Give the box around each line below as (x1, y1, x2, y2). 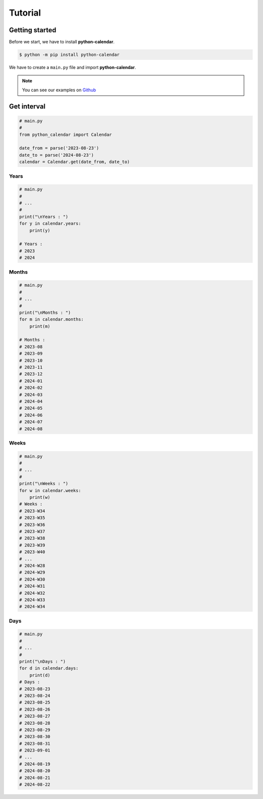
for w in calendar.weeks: (19, 487, 81, 493)
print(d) (29, 672, 51, 678)
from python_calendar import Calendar (19, 132, 112, 137)
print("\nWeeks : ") (19, 481, 68, 486)
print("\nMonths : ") (19, 310, 71, 315)
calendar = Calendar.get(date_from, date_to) (19, 159, 130, 165)
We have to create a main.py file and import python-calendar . (9, 64, 136, 70)
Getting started (9, 26, 56, 34)
